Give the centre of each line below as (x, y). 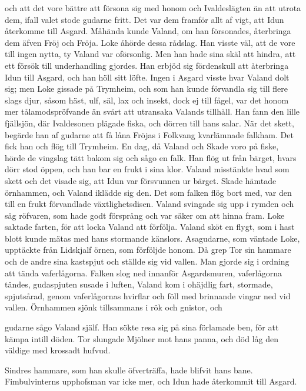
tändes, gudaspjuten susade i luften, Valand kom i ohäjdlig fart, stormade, (139, 284)
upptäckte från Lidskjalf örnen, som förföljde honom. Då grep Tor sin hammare (148, 250)
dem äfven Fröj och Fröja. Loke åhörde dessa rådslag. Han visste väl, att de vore (150, 42)
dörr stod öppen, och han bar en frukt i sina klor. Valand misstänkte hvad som (147, 169)
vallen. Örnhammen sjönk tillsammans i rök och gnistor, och (114, 307)
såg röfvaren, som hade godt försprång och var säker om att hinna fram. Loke (145, 215)
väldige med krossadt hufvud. (58, 350)
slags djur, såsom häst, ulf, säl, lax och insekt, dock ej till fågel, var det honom (147, 100)
